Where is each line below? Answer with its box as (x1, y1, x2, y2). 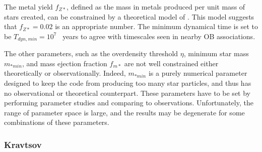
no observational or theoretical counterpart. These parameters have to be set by (4, 87, 250, 98)
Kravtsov (4, 138, 42, 150)
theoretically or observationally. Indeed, (4, 68, 126, 78)
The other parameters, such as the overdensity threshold (4, 48, 178, 59)
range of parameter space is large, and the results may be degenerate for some (4, 107, 245, 117)
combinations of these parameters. (4, 117, 109, 127)
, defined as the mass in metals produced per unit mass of (67, 2, 245, 12)
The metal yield (4, 2, 53, 12)
